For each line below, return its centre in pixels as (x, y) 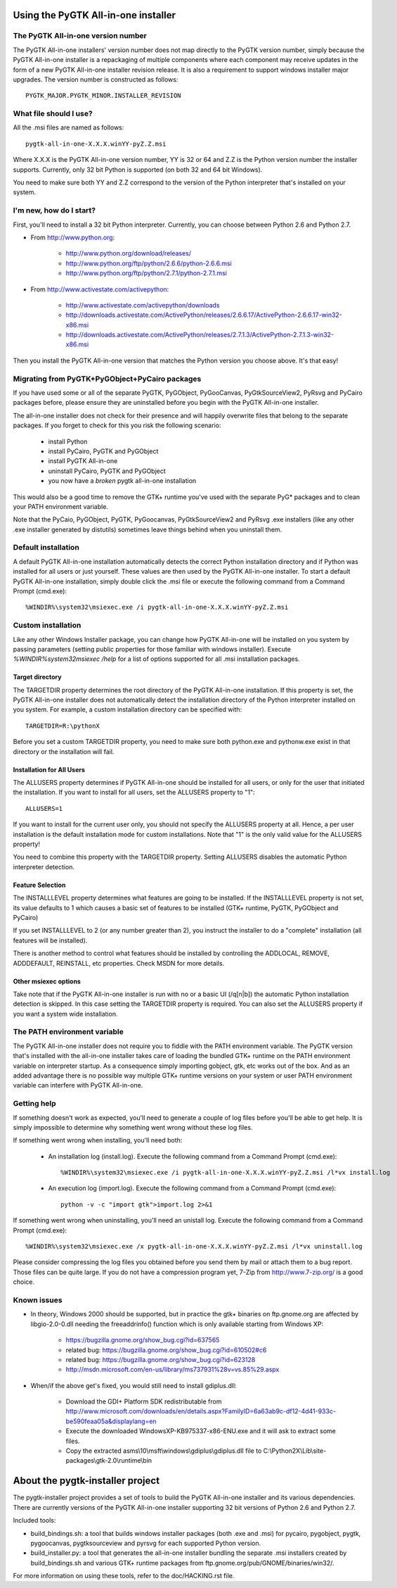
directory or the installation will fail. (64, 751)
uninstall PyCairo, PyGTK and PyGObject (107, 471)
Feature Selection (39, 885)
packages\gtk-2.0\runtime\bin (109, 1461)
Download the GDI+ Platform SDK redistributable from (144, 1401)
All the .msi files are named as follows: (69, 127)
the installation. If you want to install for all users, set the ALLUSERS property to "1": (134, 793)
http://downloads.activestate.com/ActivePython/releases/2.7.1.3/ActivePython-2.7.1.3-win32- (200, 335)
